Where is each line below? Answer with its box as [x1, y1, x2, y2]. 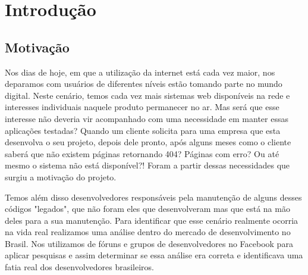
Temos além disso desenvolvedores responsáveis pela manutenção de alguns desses [5, 190, 302, 203]
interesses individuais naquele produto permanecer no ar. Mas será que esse [5, 101, 279, 113]
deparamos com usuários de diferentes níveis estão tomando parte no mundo [5, 77, 282, 90]
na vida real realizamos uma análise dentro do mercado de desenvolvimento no [5, 226, 291, 238]
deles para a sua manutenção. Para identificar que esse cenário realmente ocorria [5, 214, 298, 226]
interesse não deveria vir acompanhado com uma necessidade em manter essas [5, 112, 288, 124]
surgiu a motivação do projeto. [5, 170, 117, 183]
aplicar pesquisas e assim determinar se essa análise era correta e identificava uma [5, 249, 303, 261]
